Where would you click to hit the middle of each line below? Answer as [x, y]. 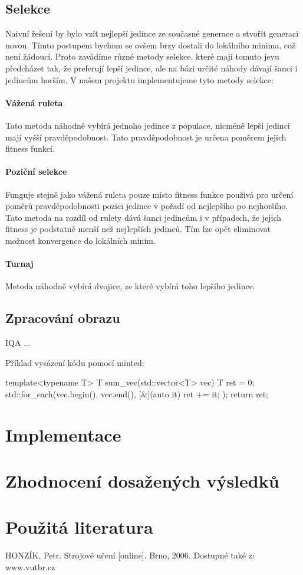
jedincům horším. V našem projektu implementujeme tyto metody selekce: [139, 79]
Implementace [63, 434]
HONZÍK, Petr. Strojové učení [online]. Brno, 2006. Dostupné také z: [130, 555]
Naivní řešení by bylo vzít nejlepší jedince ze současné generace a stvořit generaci [152, 33]
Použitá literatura [79, 527]
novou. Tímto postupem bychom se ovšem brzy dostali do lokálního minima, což [151, 45]
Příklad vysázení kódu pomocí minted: [75, 362]
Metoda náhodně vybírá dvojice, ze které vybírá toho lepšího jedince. [130, 286]
